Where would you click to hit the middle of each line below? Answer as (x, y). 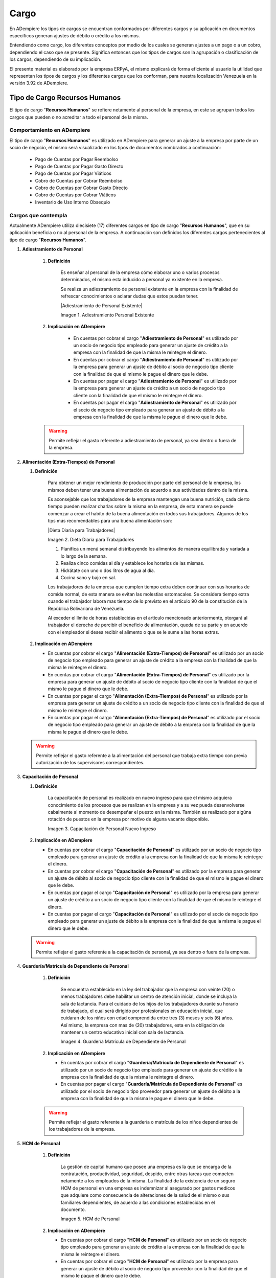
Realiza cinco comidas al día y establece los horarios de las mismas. (132, 563)
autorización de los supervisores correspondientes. (90, 762)
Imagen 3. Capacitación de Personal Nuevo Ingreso (102, 829)
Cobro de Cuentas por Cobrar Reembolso (79, 180)
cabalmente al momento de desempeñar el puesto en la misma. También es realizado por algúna (149, 812)
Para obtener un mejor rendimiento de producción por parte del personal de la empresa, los (144, 483)
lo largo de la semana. (84, 556)
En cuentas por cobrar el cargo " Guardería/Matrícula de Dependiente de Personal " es (152, 1063)
